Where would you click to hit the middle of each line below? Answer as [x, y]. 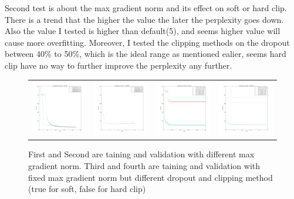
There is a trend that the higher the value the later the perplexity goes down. [144, 19]
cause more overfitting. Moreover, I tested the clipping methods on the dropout [147, 42]
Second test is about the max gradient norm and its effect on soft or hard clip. [146, 8]
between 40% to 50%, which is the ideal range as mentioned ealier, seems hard [146, 54]
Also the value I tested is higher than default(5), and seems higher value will [143, 31]
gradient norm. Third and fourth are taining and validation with [144, 166]
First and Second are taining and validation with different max [141, 154]
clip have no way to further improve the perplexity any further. [119, 65]
